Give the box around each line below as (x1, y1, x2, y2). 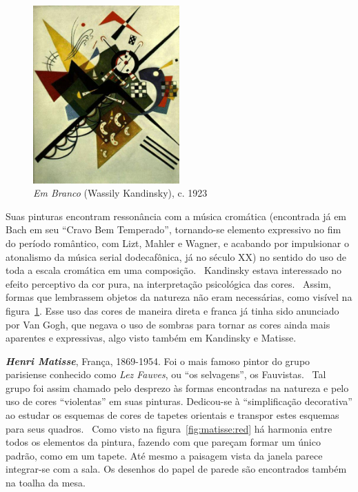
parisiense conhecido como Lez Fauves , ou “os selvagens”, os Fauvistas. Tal (6, 367, 326, 382)
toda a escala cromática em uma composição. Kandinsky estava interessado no (6, 263, 341, 277)
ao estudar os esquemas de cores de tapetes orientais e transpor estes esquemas (6, 408, 339, 422)
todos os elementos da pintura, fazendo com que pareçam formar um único (6, 435, 321, 449)
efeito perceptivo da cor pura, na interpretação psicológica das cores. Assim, (6, 276, 331, 291)
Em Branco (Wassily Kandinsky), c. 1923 (33, 186, 208, 200)
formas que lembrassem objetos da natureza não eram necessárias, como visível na (6, 290, 352, 304)
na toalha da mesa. (6, 475, 86, 490)
